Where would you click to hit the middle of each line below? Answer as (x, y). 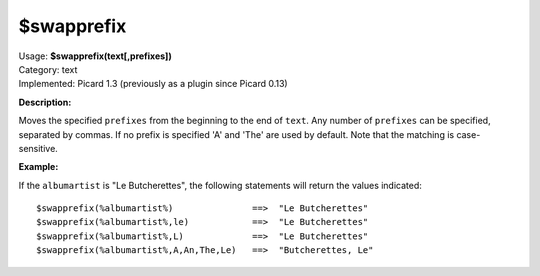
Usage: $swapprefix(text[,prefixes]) (95, 56)
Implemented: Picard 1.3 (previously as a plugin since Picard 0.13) (153, 84)
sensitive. (38, 148)
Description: (45, 102)
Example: (38, 167)
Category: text (48, 69)
